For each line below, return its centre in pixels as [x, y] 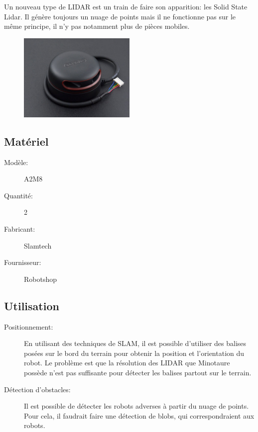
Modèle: [16, 162]
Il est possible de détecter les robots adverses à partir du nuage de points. [136, 406]
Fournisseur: [23, 262]
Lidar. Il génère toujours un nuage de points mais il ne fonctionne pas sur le [120, 16]
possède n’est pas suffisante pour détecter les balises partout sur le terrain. [138, 372]
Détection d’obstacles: [37, 389]
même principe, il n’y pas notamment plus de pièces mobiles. [97, 26]
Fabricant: [20, 229]
